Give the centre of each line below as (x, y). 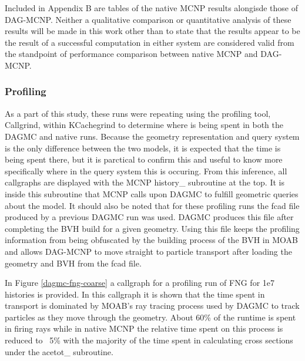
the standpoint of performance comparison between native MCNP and (131, 54)
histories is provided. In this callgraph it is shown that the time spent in (135, 294)
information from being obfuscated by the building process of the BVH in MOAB (151, 240)
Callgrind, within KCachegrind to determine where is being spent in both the (144, 125)
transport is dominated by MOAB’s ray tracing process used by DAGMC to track (152, 306)
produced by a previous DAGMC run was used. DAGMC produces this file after (149, 217)
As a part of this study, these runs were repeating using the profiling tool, (138, 113)
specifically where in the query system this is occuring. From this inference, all (146, 171)
